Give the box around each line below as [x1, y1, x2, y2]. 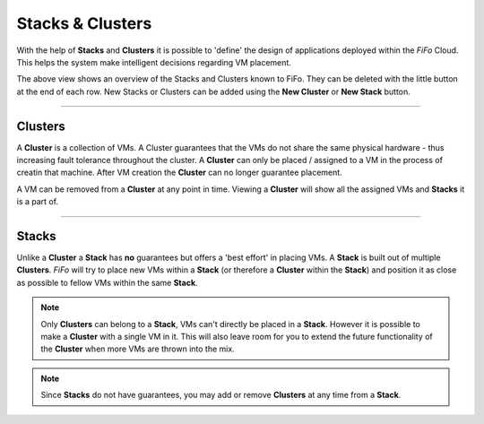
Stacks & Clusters [16, 13, 152, 33]
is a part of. [16, 196, 58, 207]
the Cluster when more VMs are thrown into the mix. [40, 343, 235, 354]
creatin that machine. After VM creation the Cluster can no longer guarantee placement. [16, 167, 342, 178]
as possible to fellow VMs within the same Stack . [16, 277, 198, 288]
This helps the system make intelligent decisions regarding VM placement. [16, 56, 291, 67]
